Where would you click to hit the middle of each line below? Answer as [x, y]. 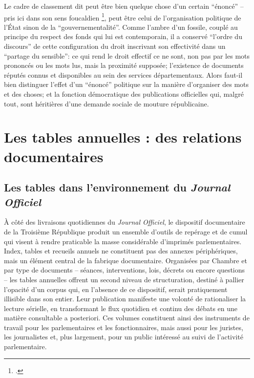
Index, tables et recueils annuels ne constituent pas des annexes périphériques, [121, 251]
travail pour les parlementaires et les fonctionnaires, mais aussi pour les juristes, [124, 327]
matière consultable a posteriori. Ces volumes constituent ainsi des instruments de [127, 318]
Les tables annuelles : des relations [123, 137]
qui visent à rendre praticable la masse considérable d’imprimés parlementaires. [123, 241]
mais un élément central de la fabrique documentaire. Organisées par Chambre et [126, 260]
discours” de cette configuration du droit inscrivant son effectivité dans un [115, 46]
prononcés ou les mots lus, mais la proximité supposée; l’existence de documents [124, 65]
